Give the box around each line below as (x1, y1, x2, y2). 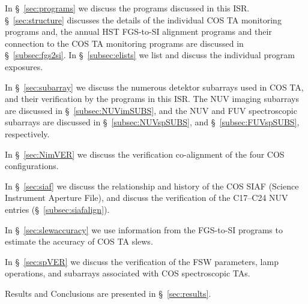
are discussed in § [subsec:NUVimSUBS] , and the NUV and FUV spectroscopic (5, 104, 297, 116)
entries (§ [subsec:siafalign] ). (5, 203, 110, 215)
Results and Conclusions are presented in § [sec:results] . (5, 287, 211, 299)
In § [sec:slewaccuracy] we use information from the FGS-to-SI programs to (5, 223, 283, 236)
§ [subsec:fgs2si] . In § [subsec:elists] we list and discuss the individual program (5, 49, 295, 61)
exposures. (5, 60, 43, 73)
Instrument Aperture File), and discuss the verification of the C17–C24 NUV (5, 191, 288, 204)
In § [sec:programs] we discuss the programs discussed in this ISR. (5, 2, 250, 14)
